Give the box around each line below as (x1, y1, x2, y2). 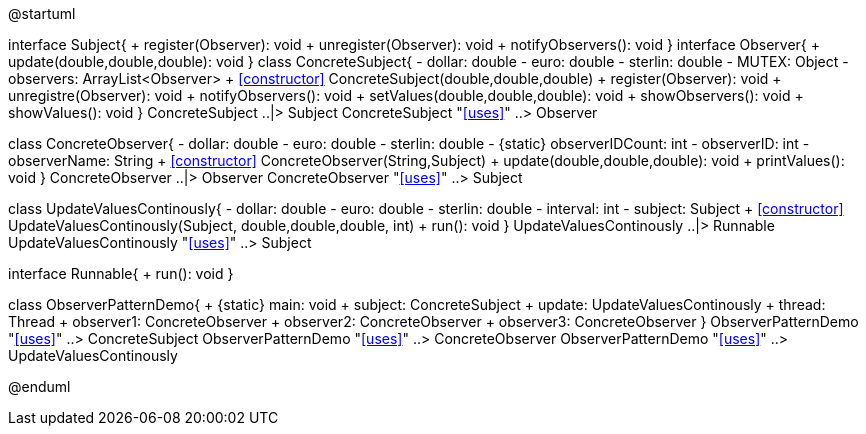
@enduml (8, 378, 71, 395)
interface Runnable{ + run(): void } (8, 265, 234, 282)
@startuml (8, 5, 76, 22)
